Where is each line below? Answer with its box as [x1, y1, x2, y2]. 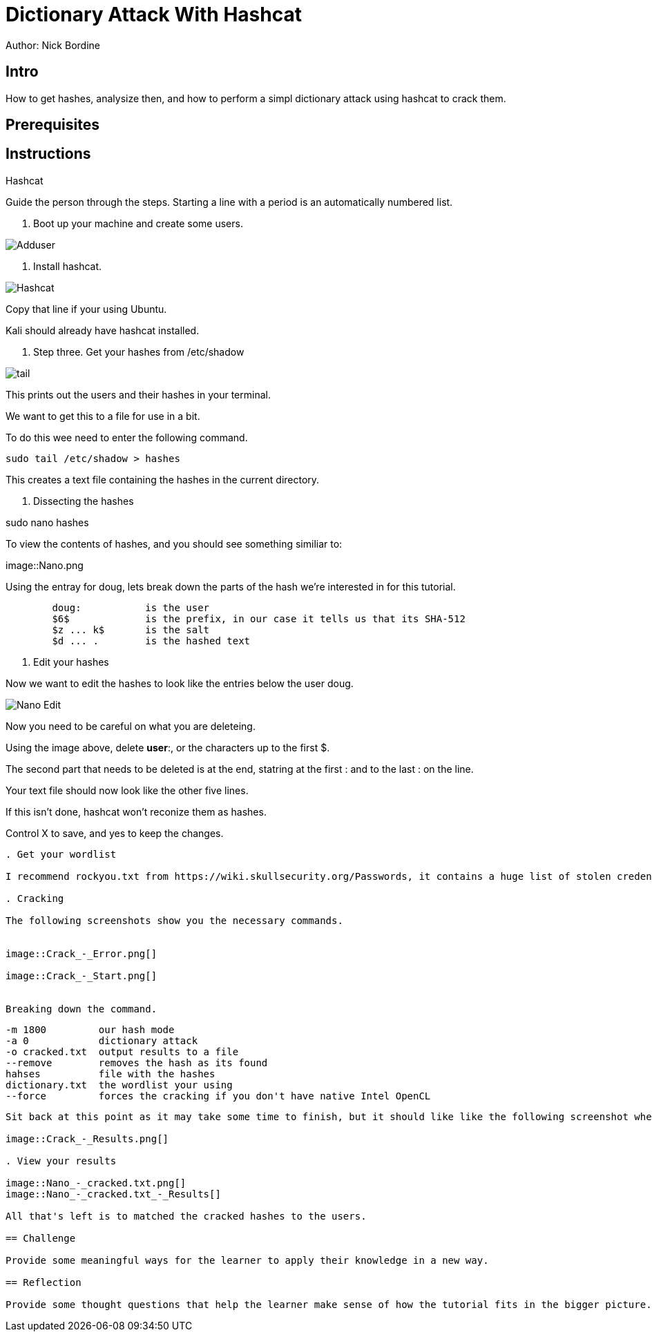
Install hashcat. [33, 260, 102, 272]
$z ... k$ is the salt [52, 624, 210, 635]
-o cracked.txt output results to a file [6, 1046, 239, 1057]
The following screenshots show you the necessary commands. [6, 914, 343, 926]
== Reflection [6, 1276, 81, 1288]
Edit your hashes [33, 655, 109, 668]
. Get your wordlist [6, 848, 117, 860]
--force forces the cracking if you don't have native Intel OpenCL [6, 1090, 431, 1102]
